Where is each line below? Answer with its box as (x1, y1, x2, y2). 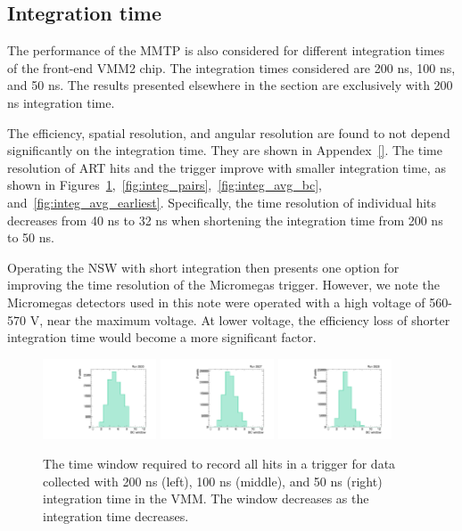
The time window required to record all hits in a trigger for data (43, 454, 396, 473)
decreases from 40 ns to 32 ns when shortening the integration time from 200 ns (7, 210, 443, 229)
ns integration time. (7, 93, 115, 111)
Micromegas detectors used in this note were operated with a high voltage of (7, 292, 425, 311)
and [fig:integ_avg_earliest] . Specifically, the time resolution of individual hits (7, 192, 437, 211)
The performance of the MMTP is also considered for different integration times (7, 41, 445, 60)
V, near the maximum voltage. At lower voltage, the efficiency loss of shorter (29, 310, 450, 329)
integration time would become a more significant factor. (7, 328, 317, 347)
